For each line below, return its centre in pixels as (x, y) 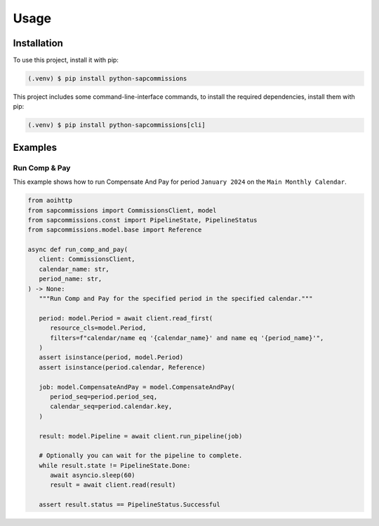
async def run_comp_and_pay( (78, 250)
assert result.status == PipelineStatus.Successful (129, 505)
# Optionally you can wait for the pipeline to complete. (141, 456)
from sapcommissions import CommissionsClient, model (122, 210)
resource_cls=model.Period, (98, 328)
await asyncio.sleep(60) (93, 476)
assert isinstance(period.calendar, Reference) (122, 367)
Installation (38, 43)
